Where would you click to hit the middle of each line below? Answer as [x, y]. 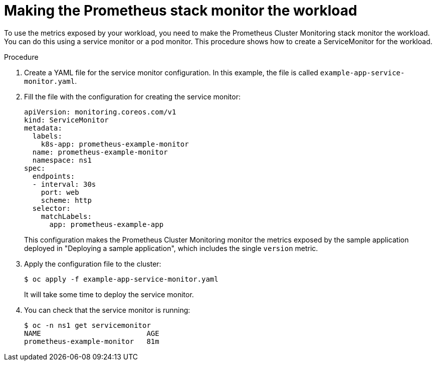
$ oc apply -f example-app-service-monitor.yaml [121, 279]
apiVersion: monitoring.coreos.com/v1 [100, 112]
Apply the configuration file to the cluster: [93, 264]
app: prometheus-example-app [106, 224]
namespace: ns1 [62, 160]
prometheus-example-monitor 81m [92, 341]
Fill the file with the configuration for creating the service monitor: [132, 96]
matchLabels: [66, 216]
